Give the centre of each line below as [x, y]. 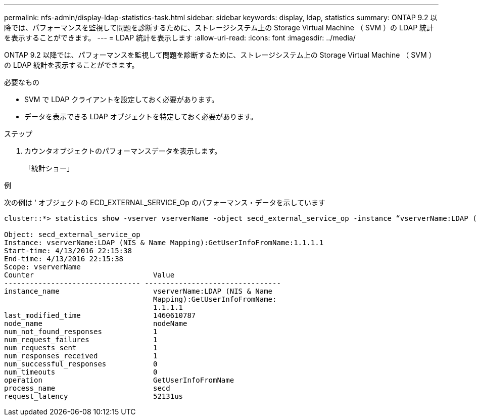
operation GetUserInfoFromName [119, 380]
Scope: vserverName [42, 267]
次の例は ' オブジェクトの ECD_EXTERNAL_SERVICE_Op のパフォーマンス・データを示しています [165, 202]
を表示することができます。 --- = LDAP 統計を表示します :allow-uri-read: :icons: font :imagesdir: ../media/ [180, 38]
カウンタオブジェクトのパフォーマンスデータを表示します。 [123, 151]
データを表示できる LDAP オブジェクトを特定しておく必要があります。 [141, 116]
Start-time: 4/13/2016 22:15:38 [68, 251]
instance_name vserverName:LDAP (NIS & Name [138, 291]
